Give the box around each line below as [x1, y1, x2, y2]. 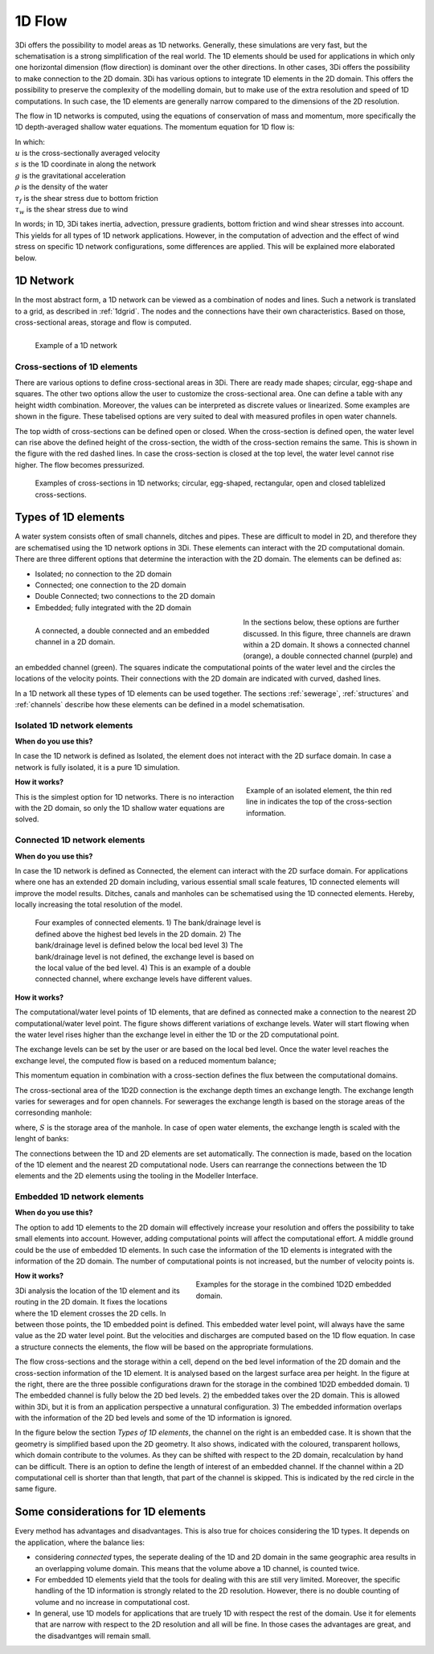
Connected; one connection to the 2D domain [35, 580, 186, 590]
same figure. [14, 1484, 57, 1494]
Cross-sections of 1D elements [14, 361, 138, 372]
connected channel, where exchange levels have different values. [35, 974, 252, 984]
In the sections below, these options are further [243, 617, 399, 627]
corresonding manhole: [14, 1107, 92, 1117]
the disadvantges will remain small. [35, 1631, 152, 1640]
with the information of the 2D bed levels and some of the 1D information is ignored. [14, 1413, 293, 1423]
